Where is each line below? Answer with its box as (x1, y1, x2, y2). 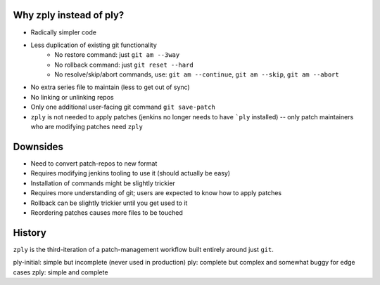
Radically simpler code (30, 28, 96, 37)
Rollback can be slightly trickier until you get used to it (30, 199, 188, 207)
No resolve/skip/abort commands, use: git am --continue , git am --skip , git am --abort (54, 70, 339, 79)
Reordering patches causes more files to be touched (30, 208, 183, 217)
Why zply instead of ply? (13, 9, 125, 21)
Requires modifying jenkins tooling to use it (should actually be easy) (30, 169, 231, 178)
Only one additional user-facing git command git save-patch (30, 102, 216, 112)
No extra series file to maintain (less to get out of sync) (30, 83, 190, 91)
